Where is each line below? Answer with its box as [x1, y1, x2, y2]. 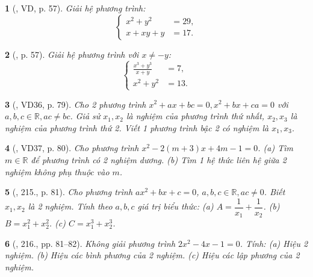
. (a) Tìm [258, 142, 294, 154]
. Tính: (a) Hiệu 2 [240, 237, 308, 249]
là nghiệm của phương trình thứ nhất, [126, 110, 265, 122]
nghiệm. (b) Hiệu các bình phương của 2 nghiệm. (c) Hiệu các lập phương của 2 [5, 249, 300, 261]
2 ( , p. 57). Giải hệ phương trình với [5, 48, 139, 60]
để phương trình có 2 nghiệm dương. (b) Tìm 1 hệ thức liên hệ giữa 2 [31, 153, 287, 166]
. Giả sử [70, 110, 101, 122]
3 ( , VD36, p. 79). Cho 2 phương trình [5, 98, 146, 110]
